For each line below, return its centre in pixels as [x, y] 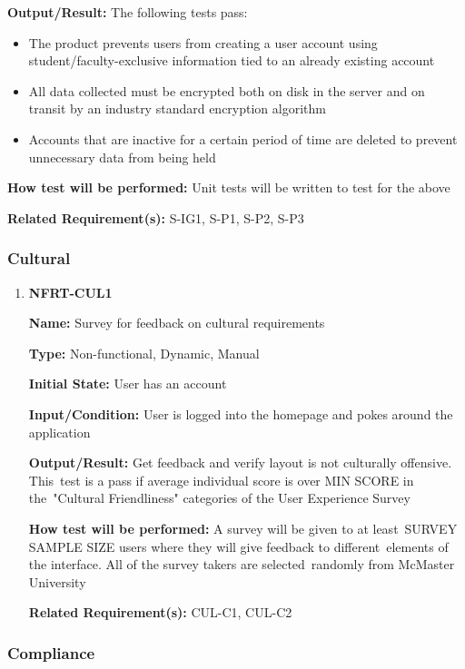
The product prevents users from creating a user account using [203, 42]
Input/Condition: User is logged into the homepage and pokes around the [241, 413]
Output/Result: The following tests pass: [128, 12]
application [59, 432]
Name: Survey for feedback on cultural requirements [177, 323]
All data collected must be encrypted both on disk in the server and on [227, 90]
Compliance [51, 652]
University [57, 581]
